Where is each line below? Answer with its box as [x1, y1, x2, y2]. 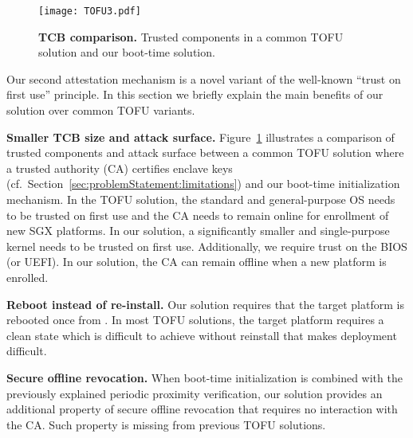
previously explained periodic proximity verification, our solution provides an [6, 385, 383, 401]
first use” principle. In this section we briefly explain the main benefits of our [6, 86, 383, 103]
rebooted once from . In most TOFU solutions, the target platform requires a [6, 311, 384, 328]
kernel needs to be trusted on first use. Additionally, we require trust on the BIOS [6, 237, 407, 254]
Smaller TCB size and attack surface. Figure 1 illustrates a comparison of [6, 128, 395, 145]
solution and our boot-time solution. [38, 44, 215, 61]
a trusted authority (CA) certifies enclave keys [6, 159, 233, 176]
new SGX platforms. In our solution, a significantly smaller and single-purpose [6, 222, 390, 239]
